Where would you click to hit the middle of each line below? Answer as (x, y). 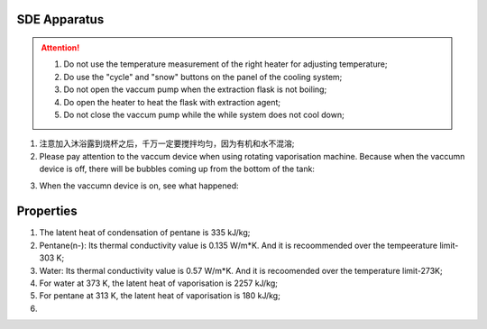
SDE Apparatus (60, 19)
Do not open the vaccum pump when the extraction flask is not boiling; (195, 89)
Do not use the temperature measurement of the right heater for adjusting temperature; (225, 64)
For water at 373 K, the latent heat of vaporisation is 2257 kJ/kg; (159, 283)
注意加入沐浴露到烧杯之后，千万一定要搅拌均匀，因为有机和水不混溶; (167, 143)
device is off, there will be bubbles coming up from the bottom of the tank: (177, 169)
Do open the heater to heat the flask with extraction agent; (172, 102)
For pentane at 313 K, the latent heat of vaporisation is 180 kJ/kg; (160, 296)
